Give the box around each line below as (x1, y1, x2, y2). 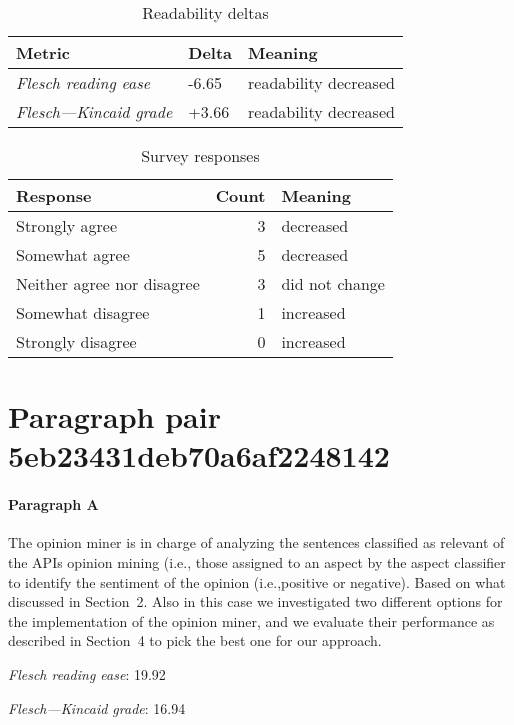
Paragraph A (8, 494, 99, 515)
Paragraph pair (8, 396, 221, 437)
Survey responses (141, 144, 260, 167)
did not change (281, 272, 385, 295)
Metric (16, 41, 70, 64)
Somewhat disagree (16, 301, 150, 324)
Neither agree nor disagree (16, 272, 200, 295)
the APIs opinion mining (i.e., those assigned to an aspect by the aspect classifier (8, 551, 506, 572)
